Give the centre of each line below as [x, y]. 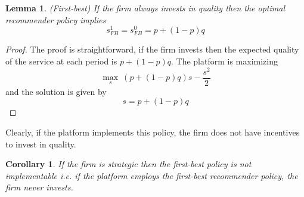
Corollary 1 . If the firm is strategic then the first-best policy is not [128, 164]
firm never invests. [39, 187]
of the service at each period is [61, 61]
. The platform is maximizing [225, 61]
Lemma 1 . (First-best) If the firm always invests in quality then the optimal [145, 8]
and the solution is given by [56, 91]
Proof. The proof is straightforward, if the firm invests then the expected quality [152, 49]
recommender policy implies [56, 19]
